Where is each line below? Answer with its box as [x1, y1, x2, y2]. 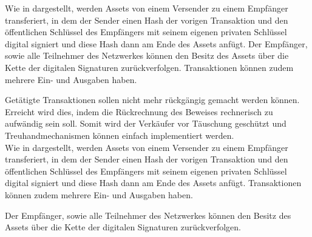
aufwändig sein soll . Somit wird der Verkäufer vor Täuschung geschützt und [5, 117, 287, 130]
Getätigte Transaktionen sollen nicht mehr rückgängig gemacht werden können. [5, 93, 300, 106]
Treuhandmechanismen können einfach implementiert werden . [5, 129, 234, 141]
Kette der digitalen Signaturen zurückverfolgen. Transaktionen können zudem [5, 61, 294, 73]
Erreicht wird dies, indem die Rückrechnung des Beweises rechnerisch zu [5, 105, 273, 118]
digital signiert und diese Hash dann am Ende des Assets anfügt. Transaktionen [5, 176, 302, 189]
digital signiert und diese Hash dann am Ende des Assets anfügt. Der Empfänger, [5, 37, 308, 50]
